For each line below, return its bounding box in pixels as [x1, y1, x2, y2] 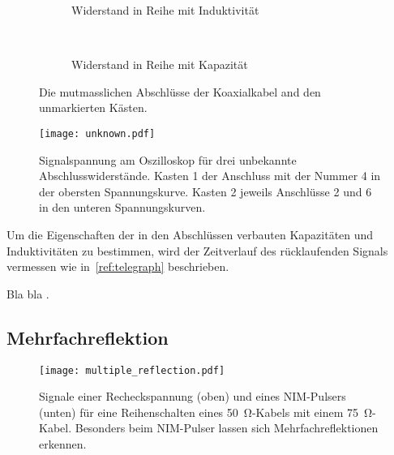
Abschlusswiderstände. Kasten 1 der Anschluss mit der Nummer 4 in [39, 167, 381, 184]
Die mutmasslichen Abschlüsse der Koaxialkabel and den [39, 83, 321, 100]
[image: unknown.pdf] [39, 127, 156, 140]
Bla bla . [6, 285, 49, 302]
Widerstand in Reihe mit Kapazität [71, 56, 248, 73]
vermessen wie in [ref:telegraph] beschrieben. [6, 258, 229, 275]
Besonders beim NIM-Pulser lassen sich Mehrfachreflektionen [75, 419, 379, 436]
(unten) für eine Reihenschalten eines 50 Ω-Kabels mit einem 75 [39, 403, 358, 420]
